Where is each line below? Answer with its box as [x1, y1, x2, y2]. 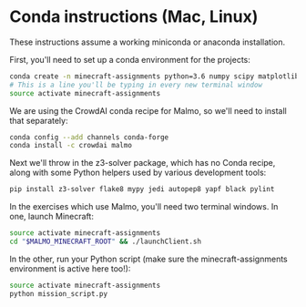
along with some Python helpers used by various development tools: [9, 167, 267, 179]
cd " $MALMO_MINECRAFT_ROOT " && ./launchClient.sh [9, 237, 202, 247]
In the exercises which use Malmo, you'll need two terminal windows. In [9, 201, 279, 212]
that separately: [9, 115, 68, 126]
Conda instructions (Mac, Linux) [9, 6, 259, 27]
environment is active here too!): [9, 262, 131, 274]
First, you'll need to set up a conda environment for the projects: [9, 54, 250, 65]
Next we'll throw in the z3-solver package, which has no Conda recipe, [9, 158, 276, 169]
